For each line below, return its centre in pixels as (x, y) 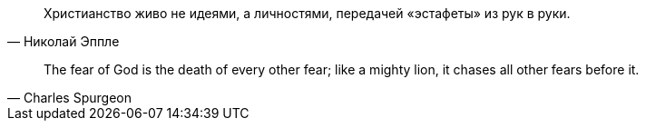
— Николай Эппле (64, 41)
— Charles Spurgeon (69, 98)
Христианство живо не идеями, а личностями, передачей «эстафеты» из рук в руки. (307, 13)
